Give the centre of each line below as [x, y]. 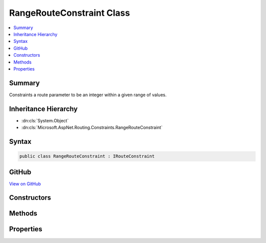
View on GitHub [25, 184]
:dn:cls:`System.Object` [45, 120]
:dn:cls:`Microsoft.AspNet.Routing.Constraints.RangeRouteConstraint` [92, 128]
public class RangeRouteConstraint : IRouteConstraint [87, 156]
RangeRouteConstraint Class [69, 13]
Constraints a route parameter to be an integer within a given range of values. [88, 95]
